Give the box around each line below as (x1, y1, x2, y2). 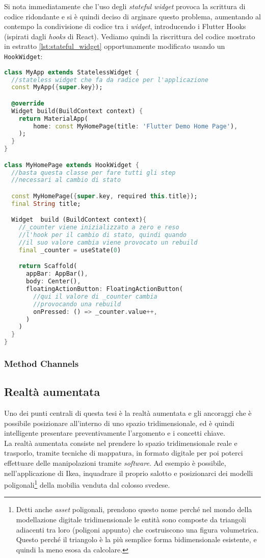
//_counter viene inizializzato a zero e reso (18, 224, 179, 231)
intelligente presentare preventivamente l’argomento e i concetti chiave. (4, 428, 225, 438)
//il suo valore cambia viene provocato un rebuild (18, 239, 198, 246)
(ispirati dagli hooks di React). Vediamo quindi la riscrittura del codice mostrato (4, 31, 255, 41)
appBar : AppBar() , (25, 270, 88, 278)
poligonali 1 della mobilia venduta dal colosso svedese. (4, 478, 170, 490)
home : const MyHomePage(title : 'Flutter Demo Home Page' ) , (33, 122, 238, 130)
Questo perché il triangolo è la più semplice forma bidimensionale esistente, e (16, 534, 257, 545)
